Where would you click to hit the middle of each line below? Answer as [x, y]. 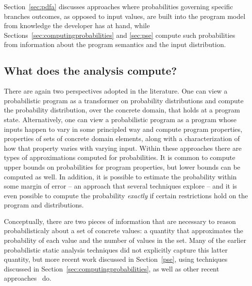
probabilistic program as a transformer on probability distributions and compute [124, 100]
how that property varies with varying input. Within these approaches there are [123, 148]
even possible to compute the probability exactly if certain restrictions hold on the [126, 195]
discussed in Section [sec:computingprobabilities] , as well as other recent [112, 268]
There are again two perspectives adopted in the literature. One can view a [116, 91]
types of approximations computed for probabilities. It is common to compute [120, 157]
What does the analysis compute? [91, 71]
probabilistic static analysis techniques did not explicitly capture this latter [116, 249]
